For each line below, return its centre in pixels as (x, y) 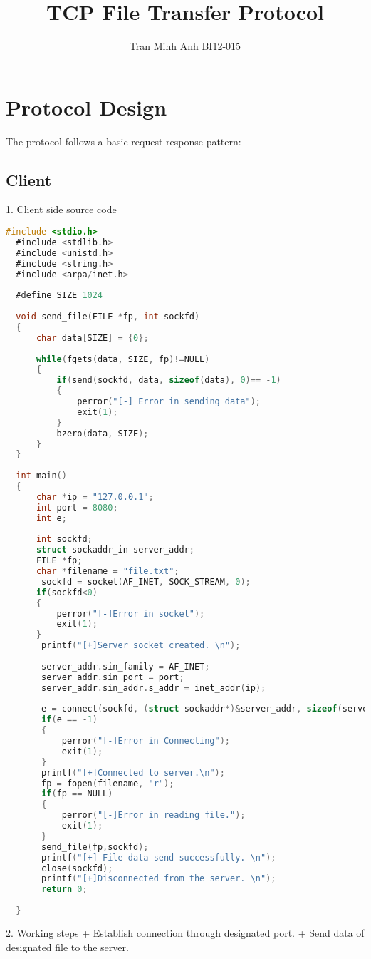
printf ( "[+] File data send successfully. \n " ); (159, 857)
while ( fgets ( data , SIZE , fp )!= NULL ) (123, 359)
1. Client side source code (61, 209)
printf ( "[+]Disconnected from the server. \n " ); (159, 879)
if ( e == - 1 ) (69, 720)
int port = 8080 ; (77, 507)
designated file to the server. (67, 947)
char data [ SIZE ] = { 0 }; (92, 338)
